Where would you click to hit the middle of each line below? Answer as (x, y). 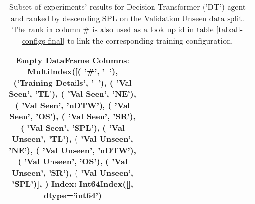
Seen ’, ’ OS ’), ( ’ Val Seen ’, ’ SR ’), (73, 116)
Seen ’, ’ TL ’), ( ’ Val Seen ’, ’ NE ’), (73, 94)
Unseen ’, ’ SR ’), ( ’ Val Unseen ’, (73, 172)
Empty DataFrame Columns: (73, 60)
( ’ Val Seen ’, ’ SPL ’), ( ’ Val (73, 127)
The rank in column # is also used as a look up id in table (113, 29)
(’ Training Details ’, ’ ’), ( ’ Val (73, 82)
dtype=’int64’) (73, 195)
